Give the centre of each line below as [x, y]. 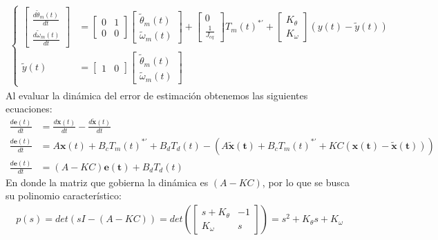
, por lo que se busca [306, 182]
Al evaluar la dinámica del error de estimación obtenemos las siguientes [157, 95]
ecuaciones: [29, 109]
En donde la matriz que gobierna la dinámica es [107, 182]
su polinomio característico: [64, 196]
